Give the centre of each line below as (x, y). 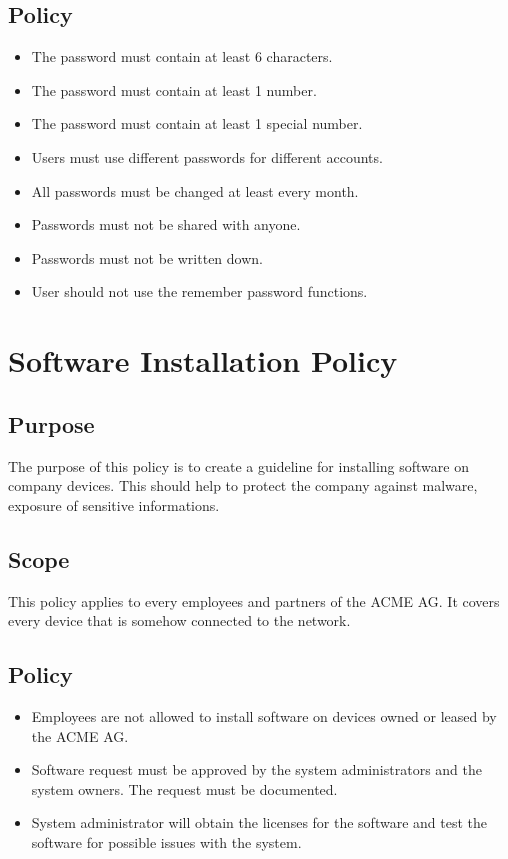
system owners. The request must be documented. (184, 788)
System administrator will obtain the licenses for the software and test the (259, 822)
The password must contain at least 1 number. (174, 89)
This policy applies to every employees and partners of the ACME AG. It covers (254, 600)
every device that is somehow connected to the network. (179, 620)
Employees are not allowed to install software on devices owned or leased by (264, 715)
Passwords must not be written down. (147, 257)
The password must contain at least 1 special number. (197, 123)
